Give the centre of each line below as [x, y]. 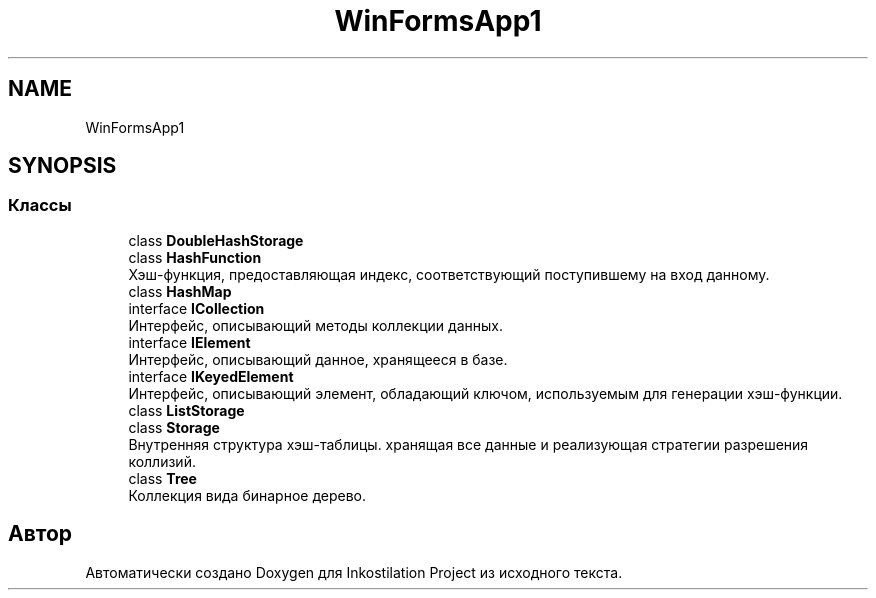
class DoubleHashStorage [216, 240]
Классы [40, 205]
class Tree [162, 478]
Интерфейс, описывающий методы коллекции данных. [315, 325]
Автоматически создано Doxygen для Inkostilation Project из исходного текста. [354, 572]
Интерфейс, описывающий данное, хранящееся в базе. [318, 359]
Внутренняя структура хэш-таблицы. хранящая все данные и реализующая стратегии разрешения [468, 444]
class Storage [174, 427]
